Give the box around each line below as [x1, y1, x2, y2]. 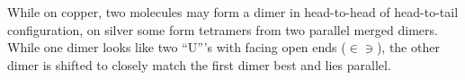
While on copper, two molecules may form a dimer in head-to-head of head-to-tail [7, 3, 459, 21]
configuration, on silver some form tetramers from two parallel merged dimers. [7, 20, 438, 39]
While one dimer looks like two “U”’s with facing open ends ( [7, 38, 346, 57]
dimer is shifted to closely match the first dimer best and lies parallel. [7, 55, 391, 74]
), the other [376, 38, 440, 57]
